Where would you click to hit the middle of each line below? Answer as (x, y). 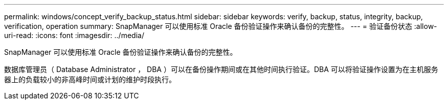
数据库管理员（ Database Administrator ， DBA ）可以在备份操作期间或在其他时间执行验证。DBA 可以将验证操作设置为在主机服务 (221, 69)
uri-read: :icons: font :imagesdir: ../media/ (74, 35)
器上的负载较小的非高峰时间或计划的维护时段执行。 (90, 79)
